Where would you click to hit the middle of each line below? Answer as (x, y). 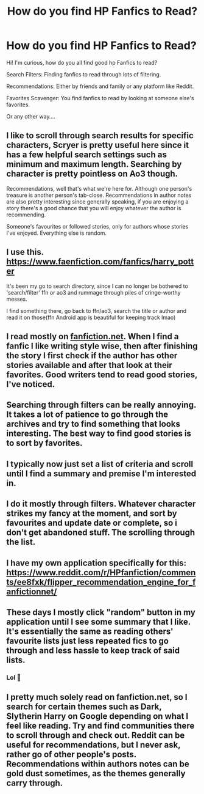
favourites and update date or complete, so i (92, 523)
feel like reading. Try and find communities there (100, 726)
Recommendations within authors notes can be (98, 764)
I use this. (25, 252)
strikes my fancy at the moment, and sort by (92, 514)
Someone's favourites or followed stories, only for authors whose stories (97, 226)
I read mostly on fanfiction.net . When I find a (93, 336)
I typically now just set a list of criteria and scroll (100, 464)
